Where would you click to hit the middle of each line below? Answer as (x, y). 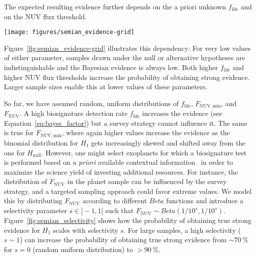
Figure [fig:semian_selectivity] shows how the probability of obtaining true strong (128, 220)
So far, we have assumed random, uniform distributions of (91, 103)
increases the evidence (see (182, 113)
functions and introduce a (205, 201)
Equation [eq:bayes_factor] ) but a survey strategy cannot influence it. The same (126, 123)
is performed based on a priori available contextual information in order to (119, 162)
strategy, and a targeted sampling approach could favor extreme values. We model (128, 191)
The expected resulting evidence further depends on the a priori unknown (115, 6)
